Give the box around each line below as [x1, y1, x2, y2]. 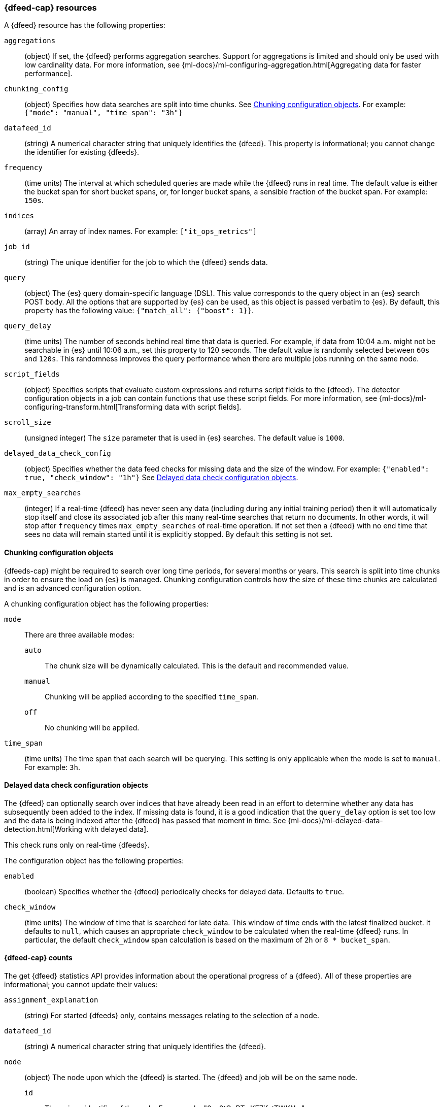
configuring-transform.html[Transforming [24, 402, 163, 412]
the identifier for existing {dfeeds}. [24, 148, 140, 157]
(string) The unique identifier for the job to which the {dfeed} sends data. [24, 258, 268, 267]
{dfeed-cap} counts [4, 953, 73, 962]
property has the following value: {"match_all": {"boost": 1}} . [24, 306, 254, 315]
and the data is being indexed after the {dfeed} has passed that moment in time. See [4, 816, 286, 825]
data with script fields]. [164, 402, 242, 412]
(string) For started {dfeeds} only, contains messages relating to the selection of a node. [24, 1011, 319, 1020]
